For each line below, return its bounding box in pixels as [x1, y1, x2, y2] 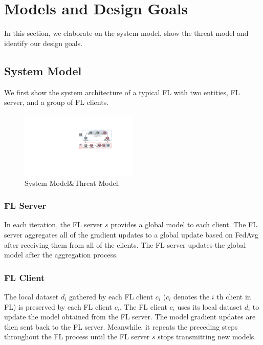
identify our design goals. [4, 37, 83, 48]
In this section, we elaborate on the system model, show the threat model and [4, 28, 249, 38]
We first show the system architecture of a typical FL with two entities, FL [4, 87, 240, 97]
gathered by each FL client [69, 291, 154, 301]
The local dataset [4, 291, 59, 301]
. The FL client [119, 301, 167, 312]
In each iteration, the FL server [4, 219, 103, 230]
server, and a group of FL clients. [4, 97, 109, 107]
